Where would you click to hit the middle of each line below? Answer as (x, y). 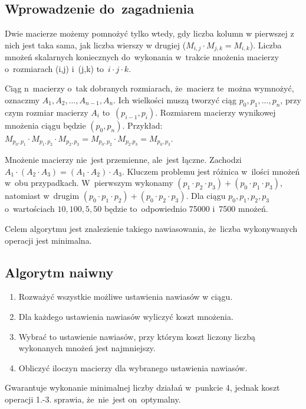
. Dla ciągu (206, 196)
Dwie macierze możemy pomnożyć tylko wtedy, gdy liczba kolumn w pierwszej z (149, 33)
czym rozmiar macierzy (47, 112)
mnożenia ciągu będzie (45, 125)
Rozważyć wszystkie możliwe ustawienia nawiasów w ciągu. (126, 297)
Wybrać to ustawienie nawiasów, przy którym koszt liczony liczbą (137, 336)
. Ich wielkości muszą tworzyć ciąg (175, 100)
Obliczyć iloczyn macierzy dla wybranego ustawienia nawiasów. (133, 367)
